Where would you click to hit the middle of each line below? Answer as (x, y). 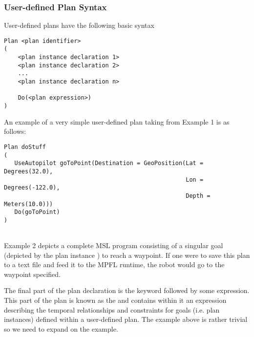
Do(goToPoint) (37, 212)
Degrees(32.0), (29, 171)
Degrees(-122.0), (32, 188)
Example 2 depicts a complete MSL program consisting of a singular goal (114, 245)
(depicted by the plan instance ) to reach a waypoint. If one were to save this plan (127, 255)
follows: (15, 131)
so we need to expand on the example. (61, 328)
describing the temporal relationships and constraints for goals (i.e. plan (112, 309)
